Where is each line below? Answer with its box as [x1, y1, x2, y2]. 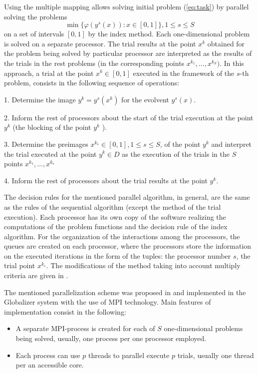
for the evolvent [121, 94, 169, 104]
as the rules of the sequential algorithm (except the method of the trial [4, 201, 221, 212]
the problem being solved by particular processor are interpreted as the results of [4, 48, 252, 58]
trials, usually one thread [177, 350, 254, 360]
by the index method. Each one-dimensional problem [88, 28, 250, 39]
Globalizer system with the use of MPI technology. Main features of [4, 297, 211, 307]
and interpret [211, 138, 252, 149]
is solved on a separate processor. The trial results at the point [4, 38, 196, 48]
